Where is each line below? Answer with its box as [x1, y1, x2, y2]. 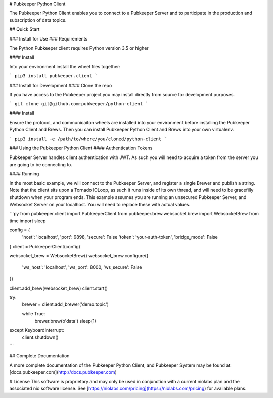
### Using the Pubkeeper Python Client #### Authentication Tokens [9, 145, 153, 151]
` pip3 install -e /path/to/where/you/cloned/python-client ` [9, 136, 167, 142]
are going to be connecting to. [9, 162, 73, 168]
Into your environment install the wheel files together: [9, 63, 121, 69]
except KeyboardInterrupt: [9, 327, 64, 333]
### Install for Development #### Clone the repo [9, 82, 112, 88]
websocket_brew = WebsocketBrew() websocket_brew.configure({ [9, 253, 149, 259]
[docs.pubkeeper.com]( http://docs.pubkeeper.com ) [9, 369, 117, 375]
